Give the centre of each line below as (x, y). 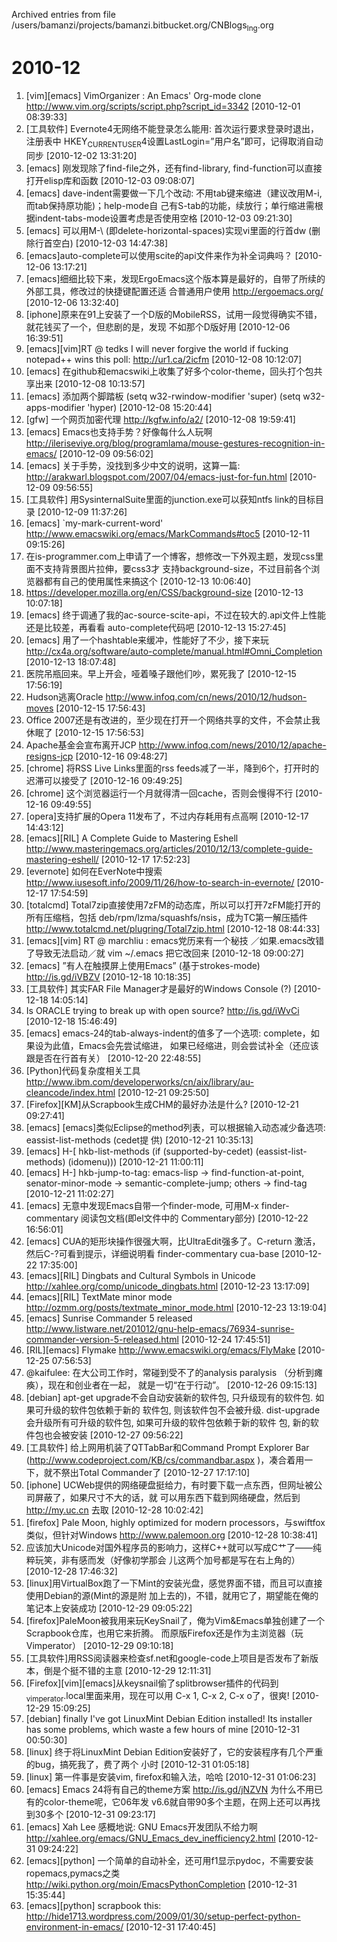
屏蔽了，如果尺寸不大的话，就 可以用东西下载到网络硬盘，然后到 (167, 1497)
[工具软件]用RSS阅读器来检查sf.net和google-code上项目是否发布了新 (167, 1658)
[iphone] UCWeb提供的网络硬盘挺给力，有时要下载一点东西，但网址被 (169, 1485)
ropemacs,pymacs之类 (73, 1873)
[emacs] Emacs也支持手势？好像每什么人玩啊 (119, 431)
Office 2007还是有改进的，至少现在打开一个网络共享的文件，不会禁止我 (173, 720)
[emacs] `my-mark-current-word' (94, 523)
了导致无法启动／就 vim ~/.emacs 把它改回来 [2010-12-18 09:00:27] (164, 953)
